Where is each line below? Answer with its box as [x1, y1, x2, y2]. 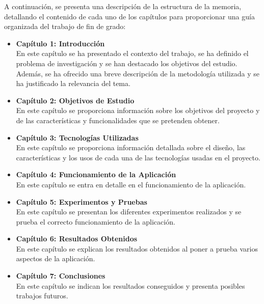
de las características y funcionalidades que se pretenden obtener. [16, 115, 220, 125]
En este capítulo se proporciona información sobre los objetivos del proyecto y [16, 105, 260, 116]
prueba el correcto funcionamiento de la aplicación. [16, 216, 175, 227]
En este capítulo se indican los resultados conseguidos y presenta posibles [16, 280, 245, 291]
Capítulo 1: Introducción [16, 38, 105, 48]
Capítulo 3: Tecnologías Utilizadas [16, 132, 139, 143]
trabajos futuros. [16, 290, 68, 301]
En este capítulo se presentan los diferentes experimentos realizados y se [16, 206, 242, 217]
